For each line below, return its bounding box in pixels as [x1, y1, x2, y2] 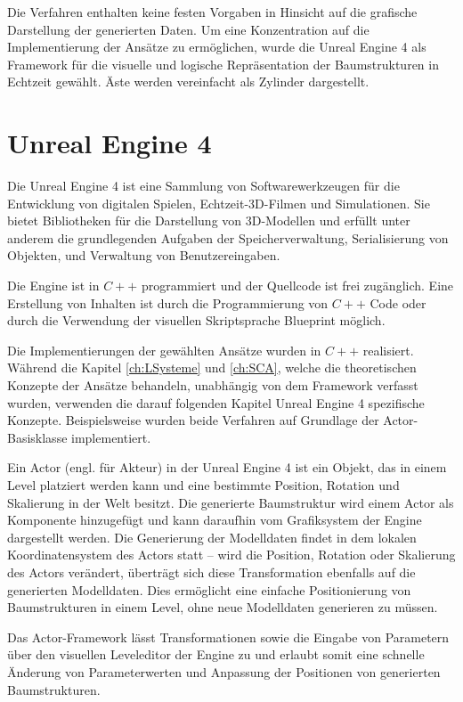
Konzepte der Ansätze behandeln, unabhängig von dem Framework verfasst [7, 376, 418, 395]
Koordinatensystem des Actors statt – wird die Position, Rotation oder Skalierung [7, 545, 456, 564]
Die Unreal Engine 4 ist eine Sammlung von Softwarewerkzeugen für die [7, 176, 400, 195]
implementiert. [71, 428, 151, 446]
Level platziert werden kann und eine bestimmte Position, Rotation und [7, 476, 400, 494]
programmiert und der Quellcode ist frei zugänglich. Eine [141, 276, 454, 295]
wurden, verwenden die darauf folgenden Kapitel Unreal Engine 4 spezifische [7, 393, 425, 412]
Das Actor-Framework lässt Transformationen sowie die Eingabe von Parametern [7, 627, 450, 646]
